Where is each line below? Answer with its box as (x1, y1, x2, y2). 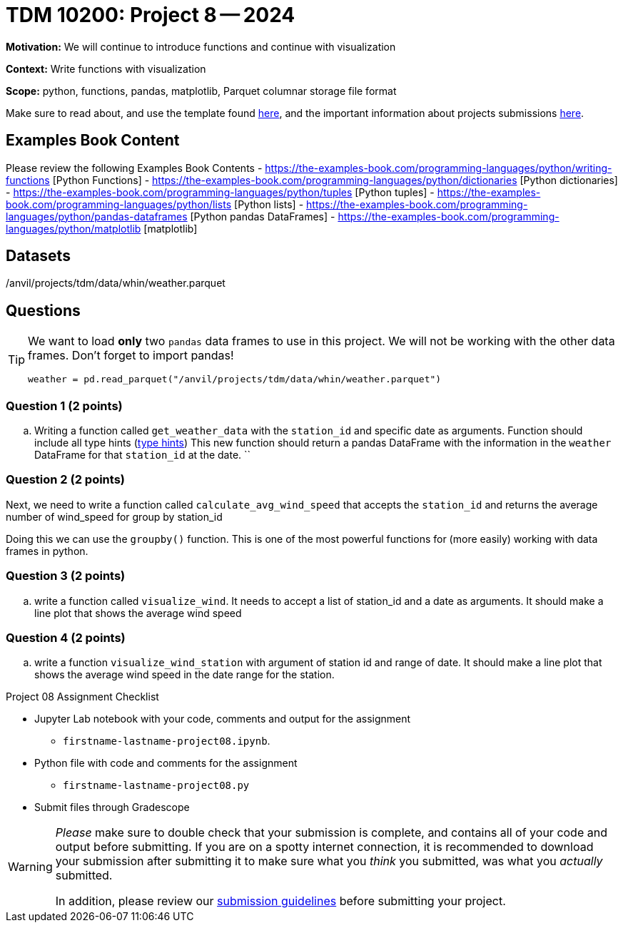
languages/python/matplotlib (6, 222, 141, 235)
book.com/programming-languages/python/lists (6, 198, 232, 210)
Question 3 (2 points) (6, 568, 126, 583)
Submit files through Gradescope (34, 801, 190, 814)
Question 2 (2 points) (6, 472, 126, 487)
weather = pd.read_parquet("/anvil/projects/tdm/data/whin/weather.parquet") (28, 374, 442, 385)
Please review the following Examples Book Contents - (6, 161, 263, 174)
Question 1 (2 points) (6, 398, 123, 413)
